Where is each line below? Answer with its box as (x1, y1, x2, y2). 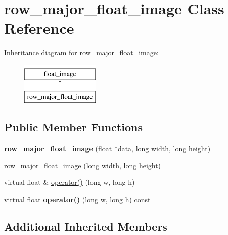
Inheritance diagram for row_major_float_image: (4, 47, 159, 58)
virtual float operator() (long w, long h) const (4, 194, 151, 205)
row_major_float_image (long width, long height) (4, 160, 161, 170)
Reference (4, 18, 74, 38)
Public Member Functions (4, 119, 143, 135)
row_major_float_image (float (4, 143, 112, 154)
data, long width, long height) (117, 143, 211, 154)
